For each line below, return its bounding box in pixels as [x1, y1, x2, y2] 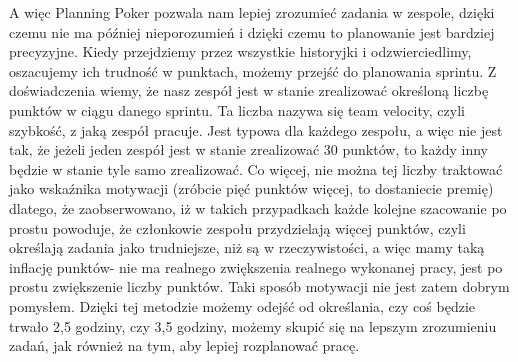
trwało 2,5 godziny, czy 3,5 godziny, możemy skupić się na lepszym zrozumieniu [9, 315, 497, 336]
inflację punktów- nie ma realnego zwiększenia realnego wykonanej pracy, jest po [9, 256, 503, 277]
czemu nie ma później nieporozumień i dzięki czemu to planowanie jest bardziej [9, 21, 495, 42]
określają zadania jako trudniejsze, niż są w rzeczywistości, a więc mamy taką [9, 237, 485, 258]
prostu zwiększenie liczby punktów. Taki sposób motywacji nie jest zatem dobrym [9, 276, 510, 297]
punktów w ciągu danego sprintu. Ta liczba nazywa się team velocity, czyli [9, 99, 465, 120]
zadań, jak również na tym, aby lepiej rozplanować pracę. [9, 335, 360, 356]
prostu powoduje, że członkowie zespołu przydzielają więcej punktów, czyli [9, 217, 466, 238]
